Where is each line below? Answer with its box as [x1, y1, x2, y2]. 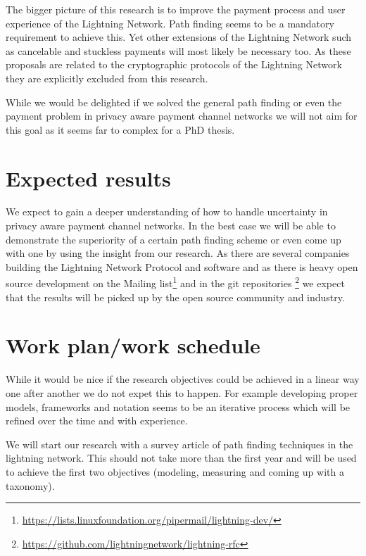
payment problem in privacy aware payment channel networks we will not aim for [6, 108, 358, 123]
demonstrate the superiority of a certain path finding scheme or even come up [6, 232, 341, 246]
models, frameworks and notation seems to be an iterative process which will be [6, 399, 351, 414]
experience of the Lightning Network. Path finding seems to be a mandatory [6, 15, 334, 30]
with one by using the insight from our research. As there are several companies [6, 246, 350, 260]
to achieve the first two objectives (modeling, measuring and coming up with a [6, 464, 344, 479]
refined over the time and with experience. [6, 413, 188, 428]
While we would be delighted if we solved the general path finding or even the [6, 94, 342, 109]
